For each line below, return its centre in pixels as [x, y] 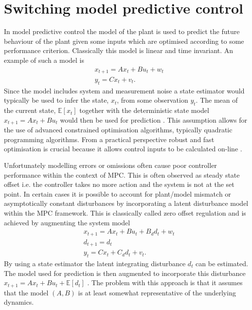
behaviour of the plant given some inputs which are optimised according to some [124, 41]
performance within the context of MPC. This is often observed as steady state [122, 174]
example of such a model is [44, 60]
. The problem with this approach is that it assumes [165, 283]
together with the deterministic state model [144, 110]
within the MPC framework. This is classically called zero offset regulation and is [125, 213]
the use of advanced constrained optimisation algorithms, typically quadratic [118, 130]
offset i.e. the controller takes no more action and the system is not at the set [119, 184]
